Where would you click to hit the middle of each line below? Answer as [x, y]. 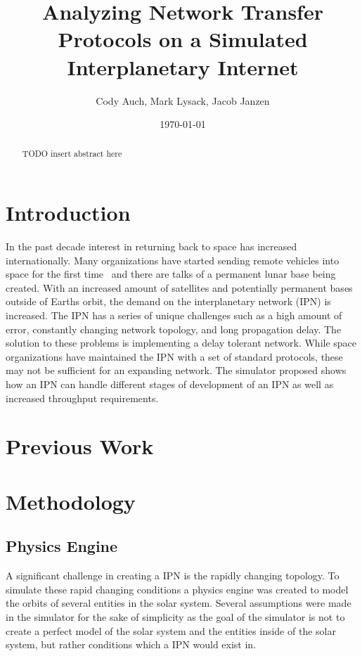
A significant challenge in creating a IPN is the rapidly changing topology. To [173, 575]
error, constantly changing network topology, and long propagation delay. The [174, 329]
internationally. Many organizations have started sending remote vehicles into [173, 260]
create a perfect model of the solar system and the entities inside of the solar [171, 630]
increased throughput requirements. [82, 398]
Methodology [71, 501]
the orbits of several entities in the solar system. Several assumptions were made [179, 603]
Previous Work [80, 446]
